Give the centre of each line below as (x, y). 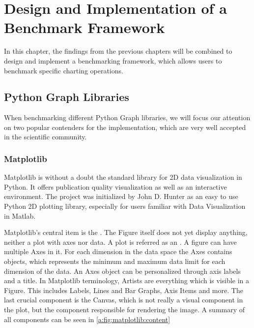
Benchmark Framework (85, 27)
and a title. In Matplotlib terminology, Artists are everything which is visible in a (127, 280)
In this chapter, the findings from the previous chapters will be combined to (118, 51)
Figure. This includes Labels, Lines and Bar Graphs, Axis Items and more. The (124, 290)
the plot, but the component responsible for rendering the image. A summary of (125, 310)
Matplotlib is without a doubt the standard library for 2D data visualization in (123, 177)
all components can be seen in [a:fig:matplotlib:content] (87, 319)
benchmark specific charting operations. (64, 70)
